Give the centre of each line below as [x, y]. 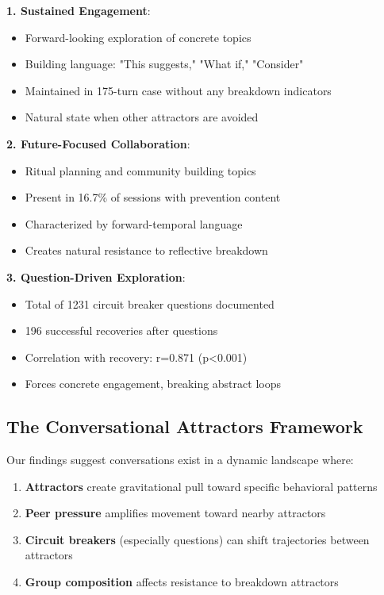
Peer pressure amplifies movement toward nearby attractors [175, 513]
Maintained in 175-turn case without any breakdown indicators [178, 90]
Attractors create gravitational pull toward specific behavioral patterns [201, 486]
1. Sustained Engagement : [79, 10]
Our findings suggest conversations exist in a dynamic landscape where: [180, 460]
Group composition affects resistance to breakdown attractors [182, 582]
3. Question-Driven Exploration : [96, 276]
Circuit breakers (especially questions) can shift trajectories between [197, 539]
